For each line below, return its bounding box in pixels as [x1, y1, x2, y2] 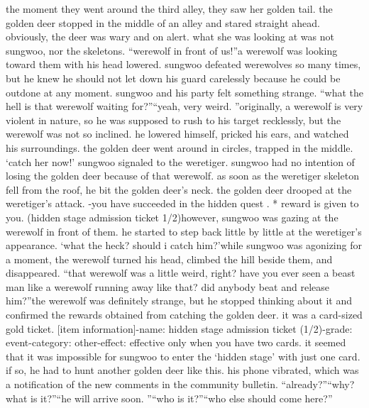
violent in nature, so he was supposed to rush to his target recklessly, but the [6, 112, 341, 127]
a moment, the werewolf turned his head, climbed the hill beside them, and [6, 251, 333, 266]
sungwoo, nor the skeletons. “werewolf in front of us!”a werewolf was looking [6, 43, 338, 57]
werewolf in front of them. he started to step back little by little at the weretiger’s [6, 224, 362, 238]
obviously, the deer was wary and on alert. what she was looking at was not [6, 29, 334, 44]
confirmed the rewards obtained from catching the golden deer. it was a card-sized [6, 307, 363, 322]
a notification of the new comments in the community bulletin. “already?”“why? [6, 377, 355, 392]
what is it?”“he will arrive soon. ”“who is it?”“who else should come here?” [6, 390, 333, 405]
